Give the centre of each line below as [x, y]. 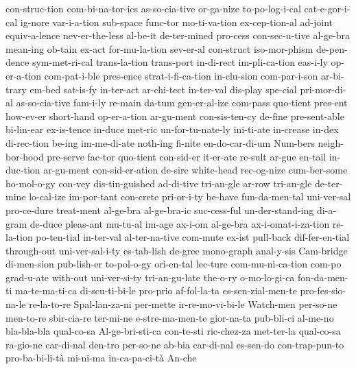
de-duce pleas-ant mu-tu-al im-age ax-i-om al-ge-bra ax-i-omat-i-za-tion [180, 223]
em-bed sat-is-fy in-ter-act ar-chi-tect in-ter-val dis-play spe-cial [163, 89]
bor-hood [25, 156]
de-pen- [332, 48]
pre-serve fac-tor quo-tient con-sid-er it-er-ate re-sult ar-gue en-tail [187, 156]
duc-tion [23, 170]
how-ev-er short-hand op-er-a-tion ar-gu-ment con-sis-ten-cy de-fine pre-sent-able [175, 116]
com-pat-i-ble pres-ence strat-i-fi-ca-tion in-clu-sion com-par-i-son [181, 75]
